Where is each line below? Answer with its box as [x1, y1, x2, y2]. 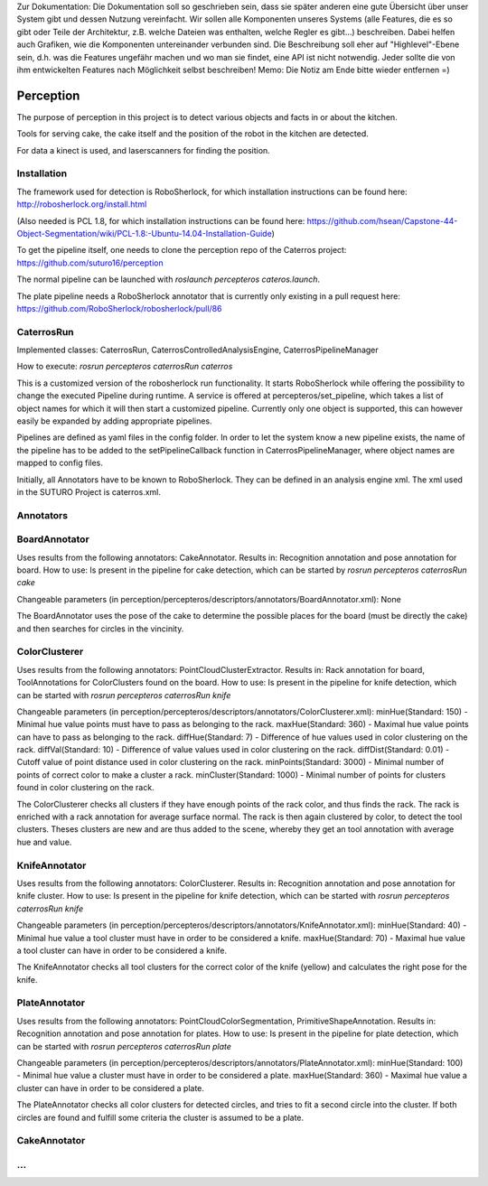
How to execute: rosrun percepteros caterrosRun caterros [16, 361, 233, 372]
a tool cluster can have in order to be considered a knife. [16, 945, 228, 956]
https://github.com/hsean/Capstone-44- [306, 215, 458, 226]
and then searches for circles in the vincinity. [16, 623, 184, 634]
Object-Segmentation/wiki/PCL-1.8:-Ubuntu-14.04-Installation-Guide [16, 228, 272, 238]
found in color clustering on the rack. [16, 782, 155, 793]
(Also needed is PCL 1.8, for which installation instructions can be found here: [16, 215, 305, 226]
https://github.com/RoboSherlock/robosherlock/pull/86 [16, 303, 222, 313]
